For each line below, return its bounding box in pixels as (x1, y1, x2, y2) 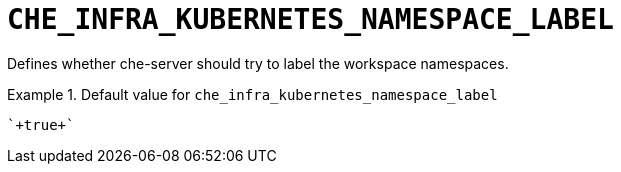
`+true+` (7, 116, 75, 133)
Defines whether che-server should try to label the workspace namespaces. (7, 54, 509, 72)
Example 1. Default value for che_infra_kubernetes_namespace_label (7, 85, 498, 103)
